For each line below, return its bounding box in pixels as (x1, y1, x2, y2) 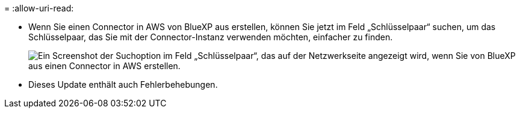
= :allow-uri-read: (4, 3, 74, 13)
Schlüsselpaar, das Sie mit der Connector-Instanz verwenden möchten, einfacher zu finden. (28, 32, 393, 42)
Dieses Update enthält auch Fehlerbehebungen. (28, 79, 218, 90)
